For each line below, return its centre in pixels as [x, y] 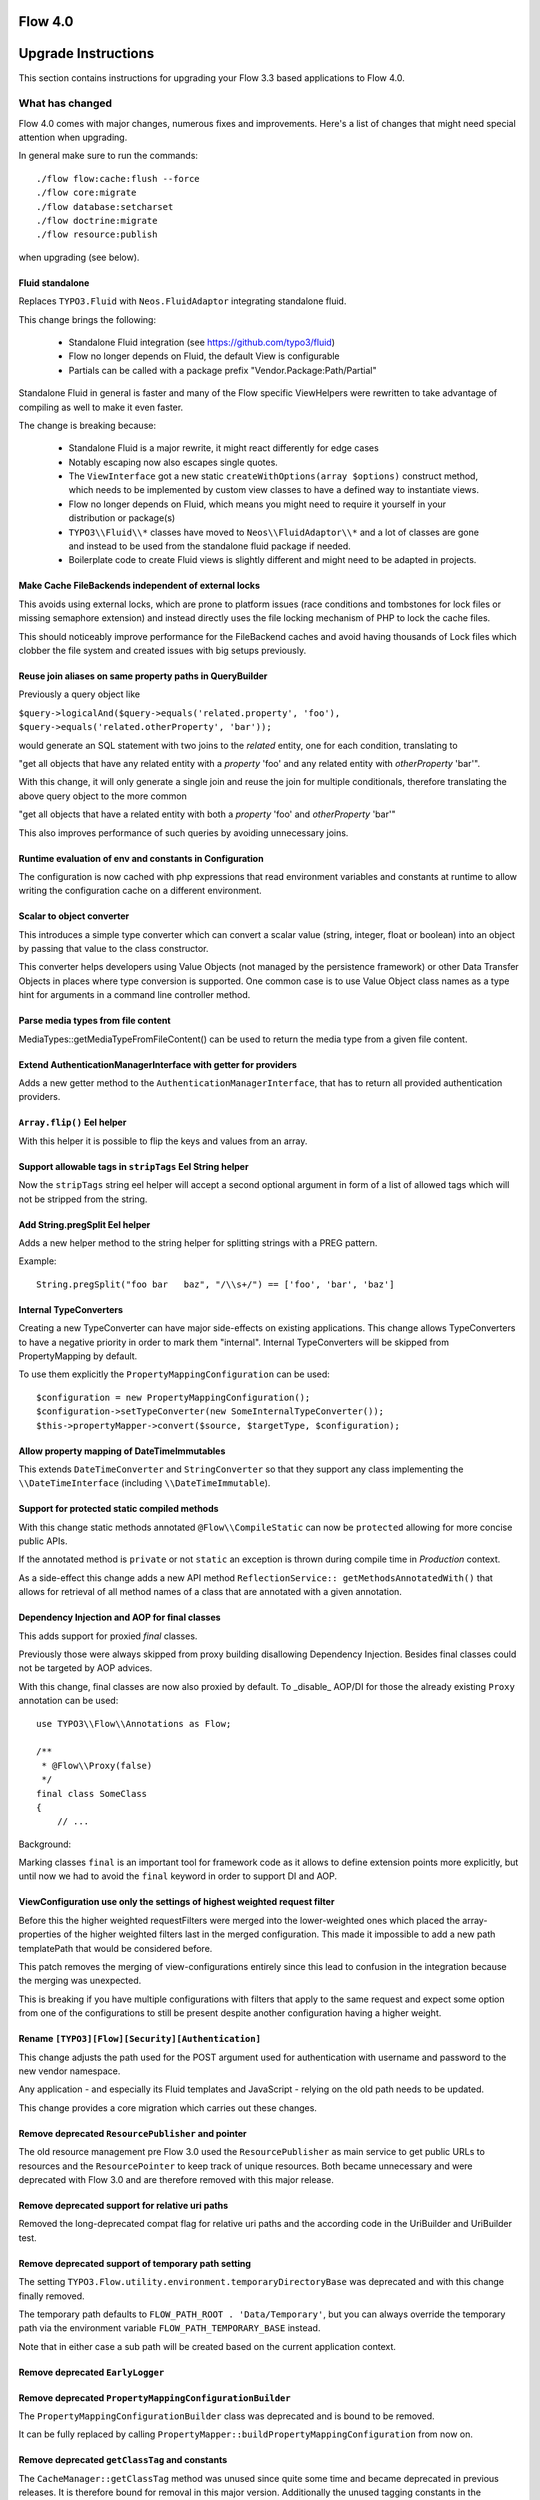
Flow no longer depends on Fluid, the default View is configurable [204, 356]
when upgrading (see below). [79, 257]
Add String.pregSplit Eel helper [84, 1224]
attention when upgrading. [73, 137]
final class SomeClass [92, 1793]
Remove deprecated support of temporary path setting [135, 2263]
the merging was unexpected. [80, 1981]
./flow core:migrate [86, 193]
